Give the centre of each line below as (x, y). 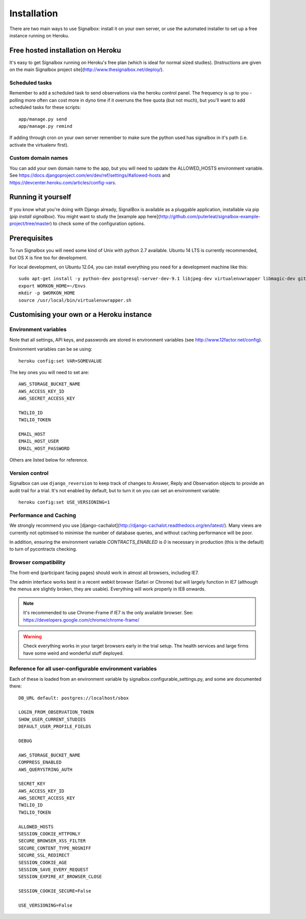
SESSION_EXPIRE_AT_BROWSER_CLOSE (60, 877)
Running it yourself (40, 197)
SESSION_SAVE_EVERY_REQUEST (54, 870)
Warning (32, 636)
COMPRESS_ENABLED (40, 762)
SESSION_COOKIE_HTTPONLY (49, 834)
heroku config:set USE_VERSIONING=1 (64, 502)
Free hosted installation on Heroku (65, 50)
